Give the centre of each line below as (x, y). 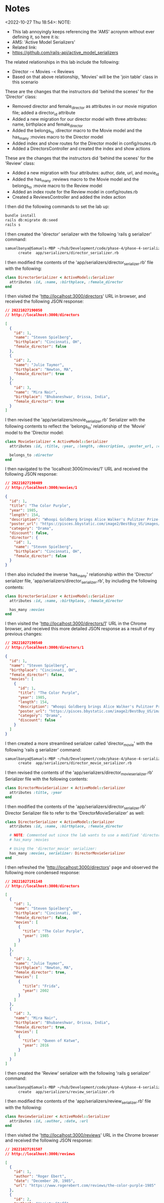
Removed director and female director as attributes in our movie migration (84, 107)
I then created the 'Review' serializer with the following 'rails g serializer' (78, 1073)
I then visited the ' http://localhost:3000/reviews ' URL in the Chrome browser (82, 1135)
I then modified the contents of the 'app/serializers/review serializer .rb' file (78, 1102)
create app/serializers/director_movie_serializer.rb (75, 763)
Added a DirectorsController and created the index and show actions (81, 148)
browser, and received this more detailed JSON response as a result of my (80, 629)
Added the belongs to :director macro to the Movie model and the (77, 131)
